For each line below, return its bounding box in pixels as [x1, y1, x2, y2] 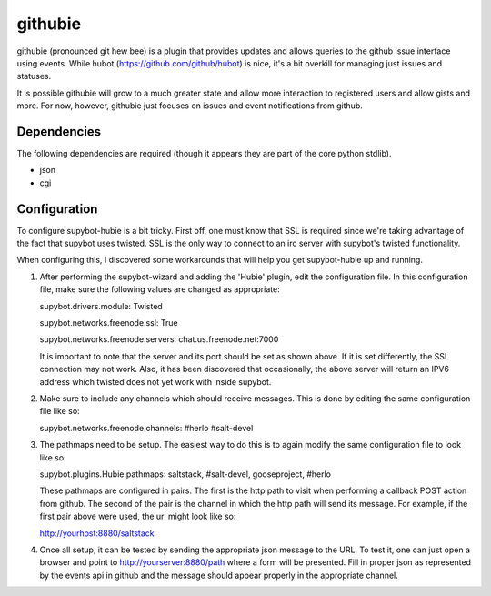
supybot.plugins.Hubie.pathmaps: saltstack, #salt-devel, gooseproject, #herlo [39, 469, 332, 480]
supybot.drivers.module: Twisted [39, 300, 163, 311]
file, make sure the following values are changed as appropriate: [39, 284, 281, 295]
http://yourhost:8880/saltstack [39, 528, 155, 539]
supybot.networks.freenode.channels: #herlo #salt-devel [39, 422, 254, 433]
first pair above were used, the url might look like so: [39, 510, 236, 522]
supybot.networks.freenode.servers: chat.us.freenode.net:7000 [39, 334, 279, 345]
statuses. [16, 71, 52, 82]
